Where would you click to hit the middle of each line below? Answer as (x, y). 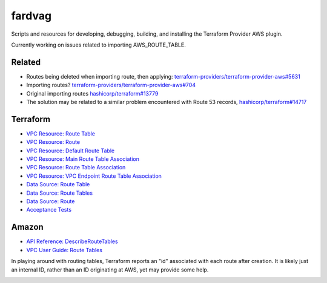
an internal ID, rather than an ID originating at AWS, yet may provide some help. (110, 270)
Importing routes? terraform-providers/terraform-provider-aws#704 (111, 85)
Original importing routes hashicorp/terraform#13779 (92, 93)
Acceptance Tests (49, 210)
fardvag (31, 16)
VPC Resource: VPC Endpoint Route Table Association (94, 176)
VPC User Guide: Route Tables (64, 250)
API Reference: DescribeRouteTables (72, 241)
